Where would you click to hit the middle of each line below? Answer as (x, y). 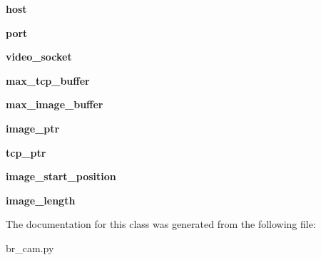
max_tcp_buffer (48, 80)
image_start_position (61, 176)
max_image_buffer (55, 104)
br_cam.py (30, 248)
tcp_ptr (26, 152)
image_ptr (33, 128)
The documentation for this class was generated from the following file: (161, 224)
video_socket (39, 57)
